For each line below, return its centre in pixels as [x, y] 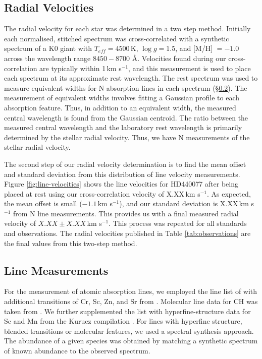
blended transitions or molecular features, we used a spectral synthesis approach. [129, 331]
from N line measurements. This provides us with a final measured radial [126, 213]
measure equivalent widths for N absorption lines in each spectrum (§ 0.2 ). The [126, 87]
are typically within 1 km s [81, 68]
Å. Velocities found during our [179, 58]
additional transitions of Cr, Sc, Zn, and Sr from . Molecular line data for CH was [131, 301]
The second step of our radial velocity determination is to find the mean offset [125, 164]
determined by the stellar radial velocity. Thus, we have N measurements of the [127, 137]
